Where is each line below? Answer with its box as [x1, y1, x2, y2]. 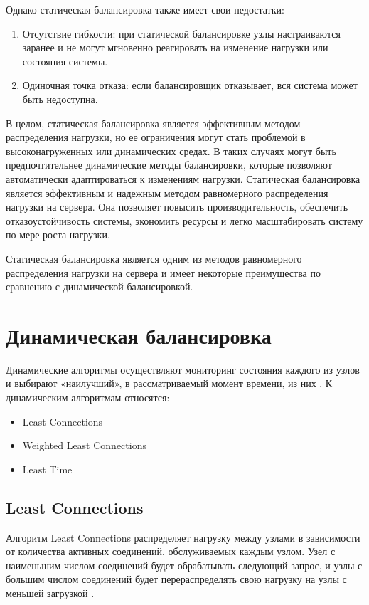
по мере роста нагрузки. [6, 227, 110, 242]
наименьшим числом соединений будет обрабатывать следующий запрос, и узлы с [6, 557, 363, 572]
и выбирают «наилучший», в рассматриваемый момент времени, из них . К [6, 376, 333, 391]
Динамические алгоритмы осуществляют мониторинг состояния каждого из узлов [6, 362, 360, 377]
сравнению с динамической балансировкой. [6, 279, 193, 294]
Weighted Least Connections [22, 438, 146, 453]
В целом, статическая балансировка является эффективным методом [6, 115, 301, 130]
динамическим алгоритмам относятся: [6, 390, 170, 404]
